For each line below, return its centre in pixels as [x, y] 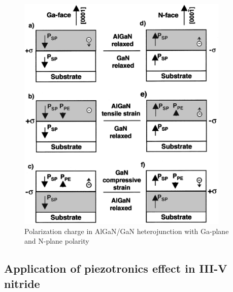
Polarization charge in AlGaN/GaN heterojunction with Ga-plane [127, 231]
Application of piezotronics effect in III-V [116, 268]
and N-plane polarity [57, 241]
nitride [22, 283]
